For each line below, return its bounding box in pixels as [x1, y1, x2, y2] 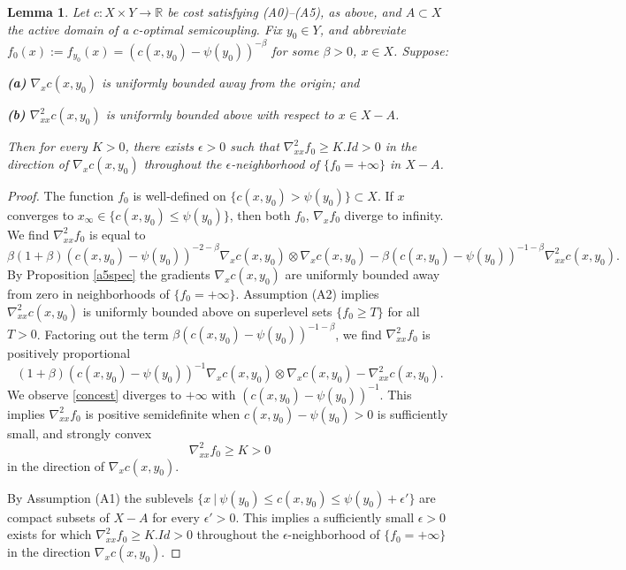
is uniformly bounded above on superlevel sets [82, 301, 332, 320]
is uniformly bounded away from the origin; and [101, 73, 360, 92]
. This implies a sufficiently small [235, 507, 415, 526]
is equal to [89, 224, 146, 243]
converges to [7, 205, 74, 224]
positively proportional [7, 344, 131, 362]
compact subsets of [7, 507, 110, 526]
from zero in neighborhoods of [7, 284, 170, 302]
